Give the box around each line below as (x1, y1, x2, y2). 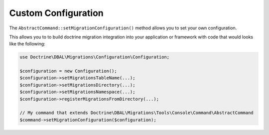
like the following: (9, 41, 46, 47)
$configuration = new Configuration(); (19, 68, 117, 74)
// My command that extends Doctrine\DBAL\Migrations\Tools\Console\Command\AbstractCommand (19, 110, 254, 116)
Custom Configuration (9, 7, 104, 18)
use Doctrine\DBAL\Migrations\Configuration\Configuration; (19, 54, 170, 60)
